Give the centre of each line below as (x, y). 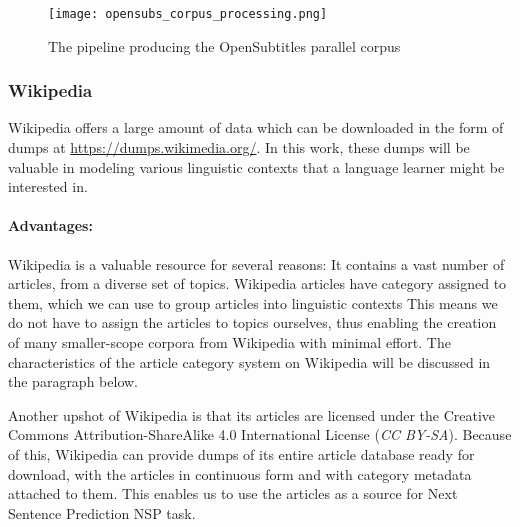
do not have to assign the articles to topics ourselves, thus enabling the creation (252, 322)
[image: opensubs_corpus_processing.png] (188, 14)
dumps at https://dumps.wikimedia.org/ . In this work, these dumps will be (239, 147)
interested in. (48, 186)
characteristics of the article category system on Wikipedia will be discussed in (249, 361)
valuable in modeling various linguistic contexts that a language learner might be (256, 166)
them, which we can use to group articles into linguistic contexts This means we (253, 302)
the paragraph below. (73, 381)
